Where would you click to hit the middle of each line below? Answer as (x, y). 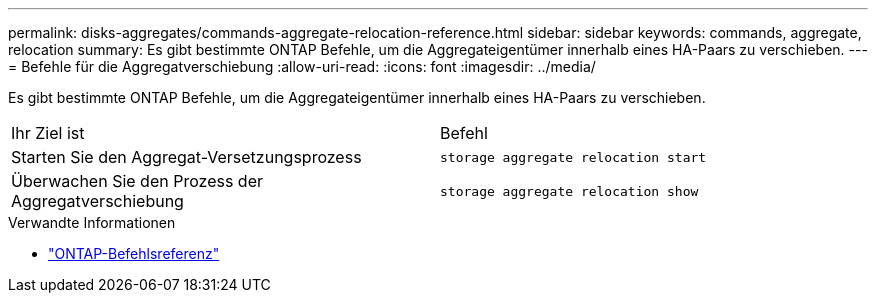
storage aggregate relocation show (569, 191)
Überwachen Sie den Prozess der (137, 181)
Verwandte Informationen (92, 222)
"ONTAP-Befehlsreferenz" (134, 253)
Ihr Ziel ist (48, 133)
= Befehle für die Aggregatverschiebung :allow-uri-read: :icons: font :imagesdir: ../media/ (302, 66)
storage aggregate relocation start (573, 157)
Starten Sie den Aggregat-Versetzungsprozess (186, 157)
